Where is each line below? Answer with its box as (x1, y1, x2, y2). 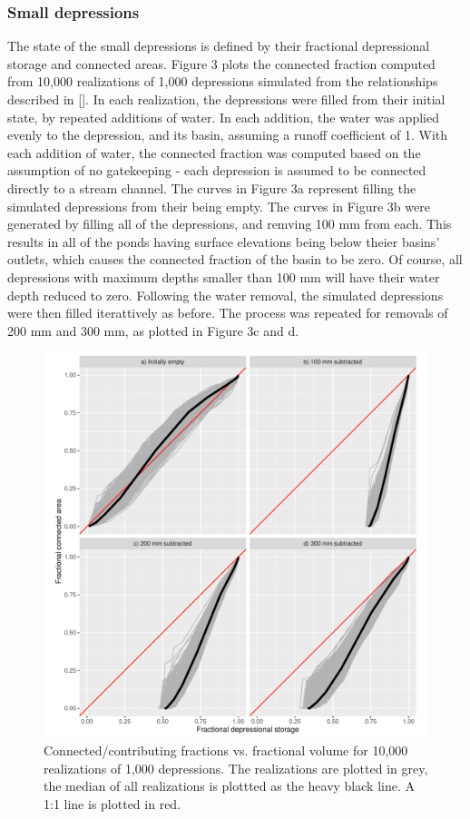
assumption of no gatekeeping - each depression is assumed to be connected (7, 161, 426, 180)
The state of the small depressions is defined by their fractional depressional (7, 36, 430, 55)
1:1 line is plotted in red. (44, 794, 181, 813)
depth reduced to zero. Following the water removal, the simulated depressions (7, 285, 444, 304)
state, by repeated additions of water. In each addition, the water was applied (7, 107, 439, 126)
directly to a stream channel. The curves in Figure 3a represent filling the (7, 178, 416, 197)
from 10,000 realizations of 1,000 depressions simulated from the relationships (7, 72, 438, 91)
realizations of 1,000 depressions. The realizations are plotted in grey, (44, 758, 428, 777)
